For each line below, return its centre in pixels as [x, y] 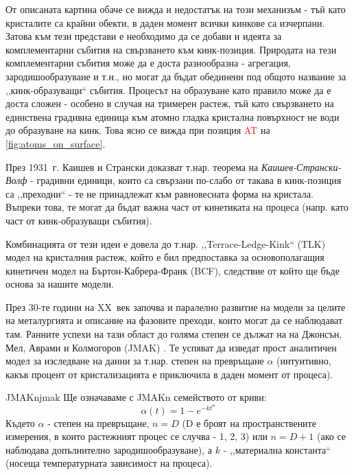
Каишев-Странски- [301, 166]
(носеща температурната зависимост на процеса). [109, 463]
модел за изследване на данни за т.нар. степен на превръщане [135, 361]
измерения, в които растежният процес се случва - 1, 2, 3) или [137, 436]
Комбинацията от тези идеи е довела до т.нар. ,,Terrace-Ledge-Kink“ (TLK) [166, 243]
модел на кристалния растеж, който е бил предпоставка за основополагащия [165, 257]
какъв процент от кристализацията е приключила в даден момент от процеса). [169, 374]
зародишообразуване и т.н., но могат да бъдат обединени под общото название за [176, 76]
